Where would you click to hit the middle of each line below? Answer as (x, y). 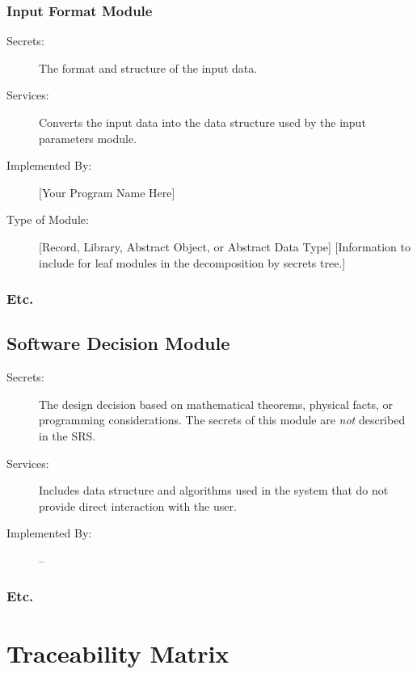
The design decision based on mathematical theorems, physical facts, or (216, 404)
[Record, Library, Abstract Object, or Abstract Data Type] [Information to (225, 246)
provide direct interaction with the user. (138, 505)
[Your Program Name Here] (107, 192)
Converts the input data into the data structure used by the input (202, 122)
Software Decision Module (118, 343)
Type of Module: (48, 219)
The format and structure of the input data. (148, 67)
